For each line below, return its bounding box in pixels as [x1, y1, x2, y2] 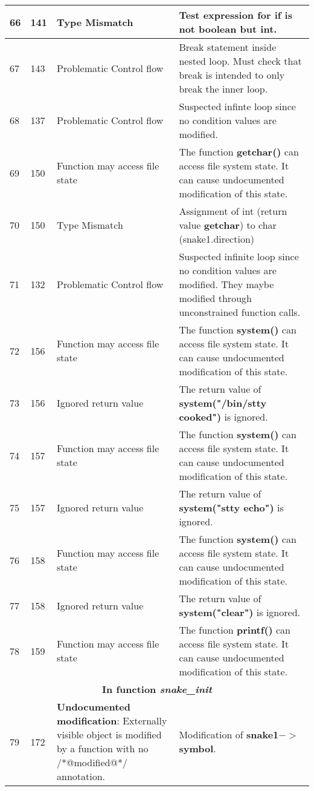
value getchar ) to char [179, 218, 277, 232]
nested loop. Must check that [179, 54, 302, 68]
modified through [179, 291, 252, 305]
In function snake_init [102, 682, 212, 696]
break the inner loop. [179, 82, 268, 96]
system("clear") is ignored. [179, 605, 300, 619]
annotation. [57, 769, 106, 783]
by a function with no [57, 741, 149, 755]
